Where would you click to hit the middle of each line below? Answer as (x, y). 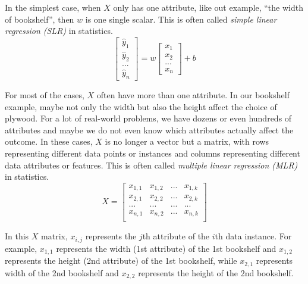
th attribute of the (176, 236)
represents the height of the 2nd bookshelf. (216, 272)
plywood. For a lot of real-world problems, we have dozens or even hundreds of (148, 118)
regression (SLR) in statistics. (59, 31)
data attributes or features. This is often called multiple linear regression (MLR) (151, 165)
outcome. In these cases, (49, 141)
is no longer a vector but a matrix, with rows (187, 141)
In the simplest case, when (53, 7)
